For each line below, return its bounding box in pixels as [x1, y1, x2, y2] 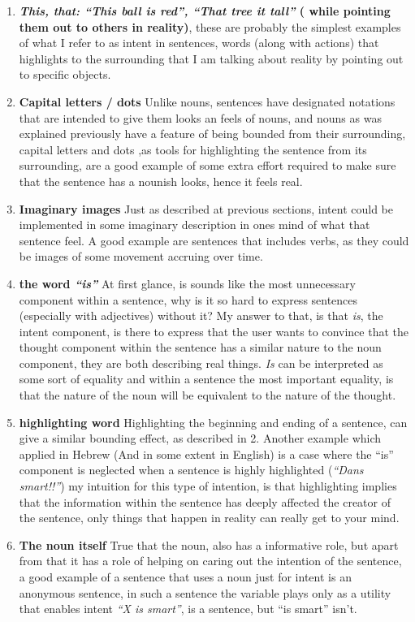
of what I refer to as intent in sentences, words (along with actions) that [19, 34, 379, 51]
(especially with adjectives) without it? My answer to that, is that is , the [19, 307, 383, 324]
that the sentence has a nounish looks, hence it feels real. [19, 172, 303, 189]
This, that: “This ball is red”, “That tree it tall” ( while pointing [19, 2, 391, 19]
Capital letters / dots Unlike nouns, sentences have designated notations [19, 93, 396, 110]
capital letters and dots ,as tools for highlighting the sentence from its [19, 140, 367, 158]
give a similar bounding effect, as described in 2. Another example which [19, 430, 382, 447]
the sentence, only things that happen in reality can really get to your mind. [19, 509, 400, 526]
